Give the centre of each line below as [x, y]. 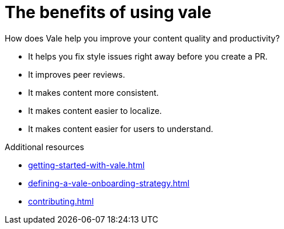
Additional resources [44, 147]
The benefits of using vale [108, 12]
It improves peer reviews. [77, 74]
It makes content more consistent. [93, 92]
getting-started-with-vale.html [86, 165]
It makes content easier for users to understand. [121, 129]
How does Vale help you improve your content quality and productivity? [142, 38]
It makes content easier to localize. [95, 110]
